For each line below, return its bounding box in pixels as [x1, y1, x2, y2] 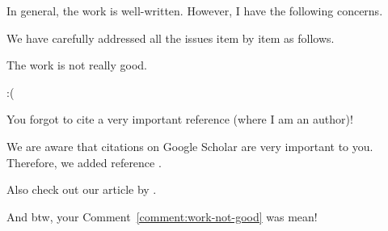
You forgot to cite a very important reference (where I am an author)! [6, 111, 353, 128]
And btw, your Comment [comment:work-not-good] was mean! [6, 208, 318, 225]
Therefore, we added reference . [6, 153, 162, 170]
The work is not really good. [6, 57, 147, 73]
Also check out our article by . [6, 181, 157, 198]
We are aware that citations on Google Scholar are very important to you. [6, 137, 373, 154]
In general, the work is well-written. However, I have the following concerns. [6, 2, 383, 19]
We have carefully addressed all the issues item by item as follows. [6, 29, 335, 46]
